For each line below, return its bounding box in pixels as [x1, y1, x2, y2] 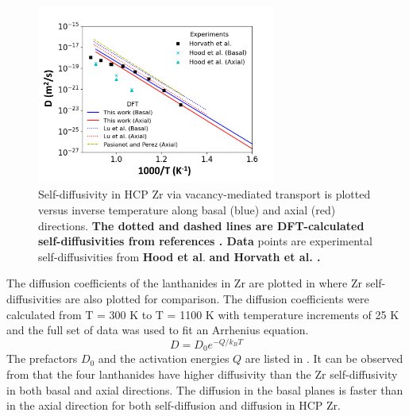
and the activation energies [98, 350, 230, 367]
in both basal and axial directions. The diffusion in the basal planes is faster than [6, 381, 403, 398]
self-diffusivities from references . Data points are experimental [38, 233, 372, 249]
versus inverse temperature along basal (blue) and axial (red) [38, 202, 336, 218]
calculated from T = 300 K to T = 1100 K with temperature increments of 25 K [6, 306, 399, 322]
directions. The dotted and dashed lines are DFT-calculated [38, 217, 365, 233]
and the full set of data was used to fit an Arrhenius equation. [6, 322, 309, 338]
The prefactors [6, 350, 78, 367]
